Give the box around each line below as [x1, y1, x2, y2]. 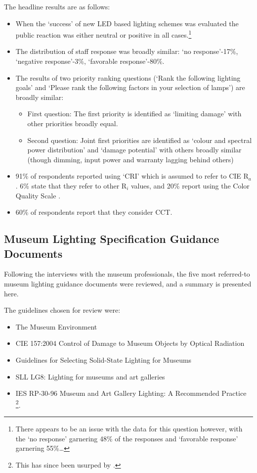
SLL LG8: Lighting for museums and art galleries [15, 371, 165, 381]
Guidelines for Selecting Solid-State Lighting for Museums [15, 354, 192, 365]
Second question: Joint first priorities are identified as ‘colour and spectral [27, 135, 252, 145]
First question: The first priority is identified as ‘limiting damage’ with [27, 108, 242, 119]
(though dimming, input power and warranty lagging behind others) [27, 154, 234, 164]
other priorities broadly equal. [27, 118, 118, 128]
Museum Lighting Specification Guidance [4, 231, 219, 246]
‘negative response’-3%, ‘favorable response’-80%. [15, 56, 165, 66]
